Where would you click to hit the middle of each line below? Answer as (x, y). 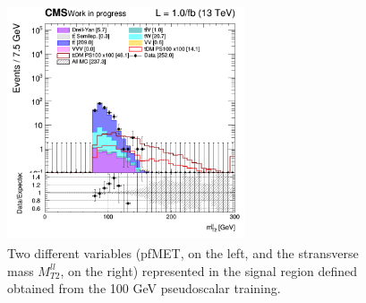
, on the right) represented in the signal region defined (209, 270)
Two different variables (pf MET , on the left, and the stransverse (183, 253)
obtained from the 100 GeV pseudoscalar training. (144, 288)
